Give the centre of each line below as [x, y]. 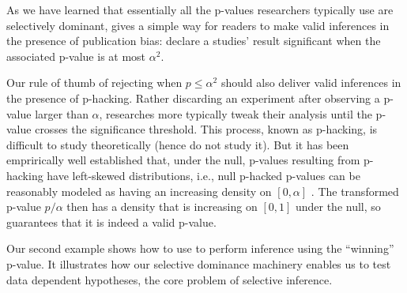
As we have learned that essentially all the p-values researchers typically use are [200, 9]
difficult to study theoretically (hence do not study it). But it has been [178, 144]
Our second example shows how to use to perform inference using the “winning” [200, 248]
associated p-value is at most [76, 56]
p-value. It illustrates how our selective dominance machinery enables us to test [199, 263]
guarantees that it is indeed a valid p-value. [111, 222]
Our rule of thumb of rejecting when [94, 83]
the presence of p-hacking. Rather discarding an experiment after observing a [193, 98]
